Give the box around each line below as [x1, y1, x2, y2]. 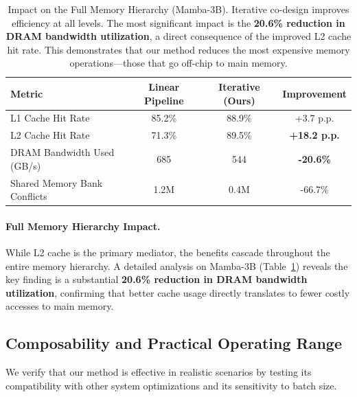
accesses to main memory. [5, 299, 114, 313]
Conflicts [10, 189, 47, 203]
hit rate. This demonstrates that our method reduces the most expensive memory [7, 42, 350, 56]
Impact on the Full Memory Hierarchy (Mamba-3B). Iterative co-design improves [8, 2, 349, 16]
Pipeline [144, 93, 184, 107]
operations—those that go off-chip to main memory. [69, 56, 288, 70]
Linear [148, 79, 180, 93]
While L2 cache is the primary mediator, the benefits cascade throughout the [5, 245, 330, 260]
